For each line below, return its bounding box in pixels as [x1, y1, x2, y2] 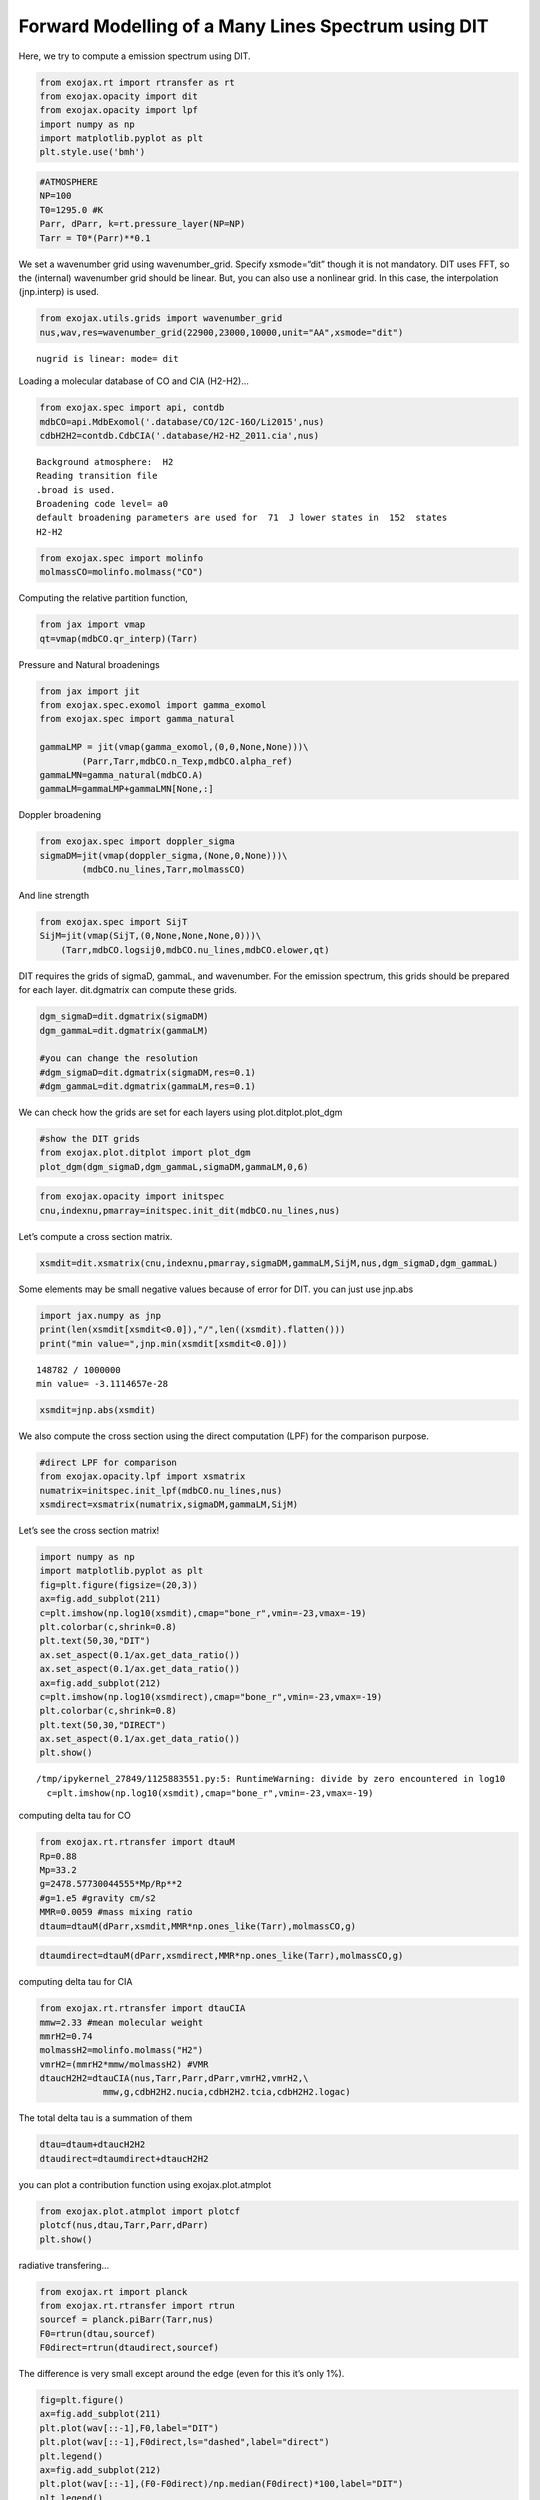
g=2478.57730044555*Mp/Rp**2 [39, 1878, 183, 1890]
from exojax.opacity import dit [39, 90, 199, 102]
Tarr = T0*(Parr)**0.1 [39, 232, 151, 244]
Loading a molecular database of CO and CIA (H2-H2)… [18, 375, 250, 387]
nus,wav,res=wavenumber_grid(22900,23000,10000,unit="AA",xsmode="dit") [39, 326, 404, 338]
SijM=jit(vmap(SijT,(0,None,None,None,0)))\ [39, 930, 262, 942]
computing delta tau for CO [18, 1810, 132, 1822]
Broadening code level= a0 [36, 498, 169, 510]
